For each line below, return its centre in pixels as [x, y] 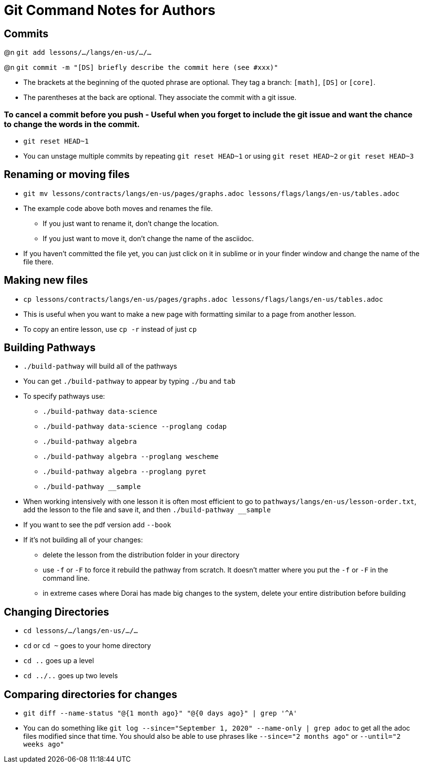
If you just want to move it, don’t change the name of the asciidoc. [148, 238]
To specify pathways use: [64, 396]
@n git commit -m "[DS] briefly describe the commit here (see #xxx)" [141, 67]
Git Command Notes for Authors [110, 10]
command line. [66, 578]
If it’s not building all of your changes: [83, 540]
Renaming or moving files [67, 175]
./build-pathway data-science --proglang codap [135, 427]
